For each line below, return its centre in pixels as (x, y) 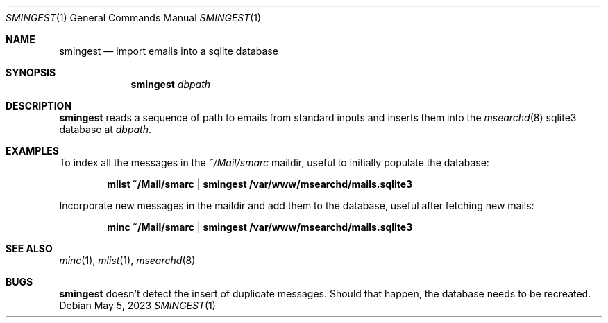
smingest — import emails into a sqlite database (169, 51)
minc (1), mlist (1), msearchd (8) (127, 260)
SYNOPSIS (31, 72)
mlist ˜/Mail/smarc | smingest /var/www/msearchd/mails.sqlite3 (260, 184)
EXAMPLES (32, 151)
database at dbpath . (105, 129)
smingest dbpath (171, 84)
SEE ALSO (29, 248)
